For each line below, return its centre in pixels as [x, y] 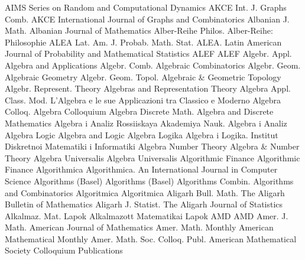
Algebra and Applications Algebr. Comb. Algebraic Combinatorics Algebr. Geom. [153, 65]
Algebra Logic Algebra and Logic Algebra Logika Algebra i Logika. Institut [142, 134]
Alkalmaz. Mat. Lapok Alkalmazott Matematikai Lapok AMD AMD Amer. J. [147, 215]
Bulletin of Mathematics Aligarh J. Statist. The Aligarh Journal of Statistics [144, 204]
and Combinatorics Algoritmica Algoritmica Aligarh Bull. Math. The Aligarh [145, 192]
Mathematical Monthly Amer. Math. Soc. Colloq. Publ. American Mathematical [151, 238]
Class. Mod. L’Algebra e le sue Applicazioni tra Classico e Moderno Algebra [143, 100]
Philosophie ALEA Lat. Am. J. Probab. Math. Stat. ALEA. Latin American [143, 42]
